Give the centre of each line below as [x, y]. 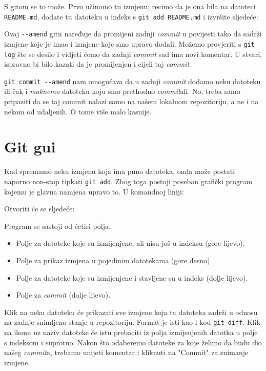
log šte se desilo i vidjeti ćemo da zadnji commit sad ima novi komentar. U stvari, [133, 54]
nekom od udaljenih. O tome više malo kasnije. [78, 111]
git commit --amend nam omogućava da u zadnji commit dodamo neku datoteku [132, 81]
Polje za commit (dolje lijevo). [63, 295]
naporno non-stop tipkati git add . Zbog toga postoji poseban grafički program [128, 181]
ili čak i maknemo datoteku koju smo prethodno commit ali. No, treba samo [122, 91]
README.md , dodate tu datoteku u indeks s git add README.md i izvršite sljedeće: [131, 16]
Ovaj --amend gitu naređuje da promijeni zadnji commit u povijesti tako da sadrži [133, 34]
